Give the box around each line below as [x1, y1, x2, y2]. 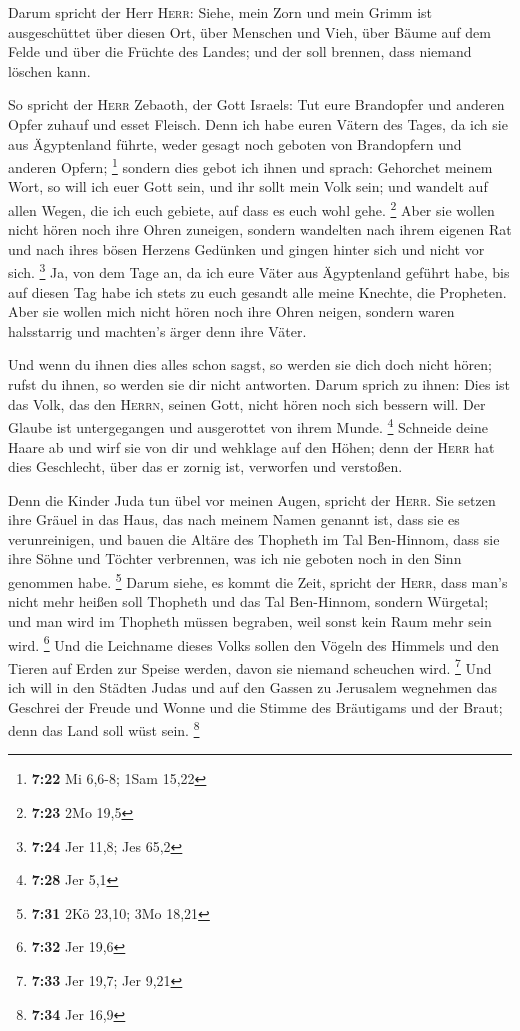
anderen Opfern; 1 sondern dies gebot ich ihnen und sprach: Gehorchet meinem [8, 154, 493, 177]
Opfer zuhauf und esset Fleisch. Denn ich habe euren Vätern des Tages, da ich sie [8, 113, 508, 134]
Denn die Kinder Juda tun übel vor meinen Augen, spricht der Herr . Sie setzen [8, 489, 496, 510]
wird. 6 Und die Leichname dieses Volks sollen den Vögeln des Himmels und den [8, 631, 500, 655]
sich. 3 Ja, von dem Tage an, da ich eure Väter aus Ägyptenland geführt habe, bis [8, 259, 510, 283]
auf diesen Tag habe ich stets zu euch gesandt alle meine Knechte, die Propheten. [8, 281, 507, 302]
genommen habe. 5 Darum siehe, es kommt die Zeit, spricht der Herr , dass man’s [8, 569, 508, 592]
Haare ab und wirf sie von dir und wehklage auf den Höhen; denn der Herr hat [8, 436, 495, 457]
